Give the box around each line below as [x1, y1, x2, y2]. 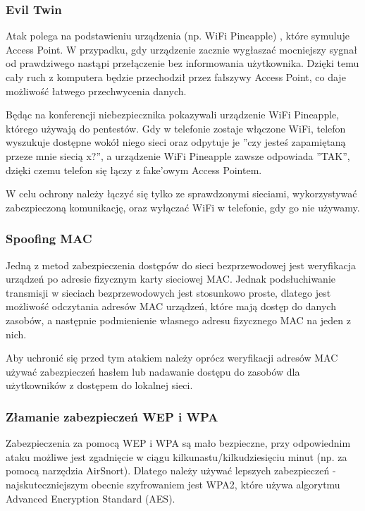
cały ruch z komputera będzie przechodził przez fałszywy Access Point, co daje [6, 70, 346, 84]
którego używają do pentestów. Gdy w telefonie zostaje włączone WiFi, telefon [6, 121, 346, 135]
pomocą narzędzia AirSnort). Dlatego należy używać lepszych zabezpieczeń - [6, 463, 336, 478]
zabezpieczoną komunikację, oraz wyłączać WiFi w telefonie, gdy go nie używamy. [6, 199, 360, 214]
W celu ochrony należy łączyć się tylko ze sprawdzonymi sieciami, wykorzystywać [6, 186, 357, 201]
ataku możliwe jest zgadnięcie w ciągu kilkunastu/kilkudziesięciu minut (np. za [6, 449, 347, 464]
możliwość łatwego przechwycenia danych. [6, 83, 187, 98]
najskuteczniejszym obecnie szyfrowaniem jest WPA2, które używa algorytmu [6, 476, 340, 491]
